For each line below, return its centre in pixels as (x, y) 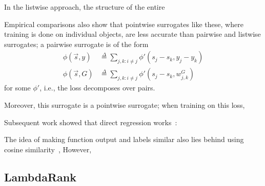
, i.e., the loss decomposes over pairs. (97, 88)
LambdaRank (40, 177)
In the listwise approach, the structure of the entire (85, 7)
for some (17, 88)
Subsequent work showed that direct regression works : (91, 122)
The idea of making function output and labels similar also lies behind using (124, 139)
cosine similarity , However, (48, 149)
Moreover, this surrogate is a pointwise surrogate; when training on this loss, (125, 105)
